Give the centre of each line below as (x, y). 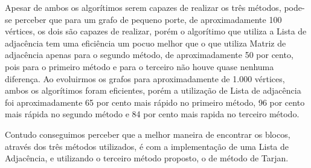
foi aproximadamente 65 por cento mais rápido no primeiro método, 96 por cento (155, 102)
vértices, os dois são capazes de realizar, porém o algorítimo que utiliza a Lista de (156, 31)
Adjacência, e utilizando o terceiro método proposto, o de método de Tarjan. (147, 158)
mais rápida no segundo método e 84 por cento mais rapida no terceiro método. (152, 114)
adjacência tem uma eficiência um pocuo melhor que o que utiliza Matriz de (146, 43)
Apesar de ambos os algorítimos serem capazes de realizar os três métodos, (143, 7)
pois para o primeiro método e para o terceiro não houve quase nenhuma (139, 66)
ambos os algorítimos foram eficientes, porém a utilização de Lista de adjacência (153, 90)
